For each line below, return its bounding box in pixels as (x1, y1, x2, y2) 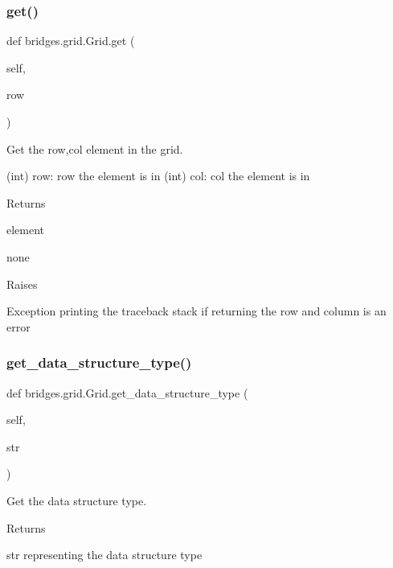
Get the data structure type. (6, 492, 147, 508)
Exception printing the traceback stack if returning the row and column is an (6, 303, 387, 319)
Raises (6, 275, 38, 292)
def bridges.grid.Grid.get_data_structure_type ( (6, 384, 248, 401)
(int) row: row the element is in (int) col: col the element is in (6, 167, 310, 184)
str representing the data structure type (6, 546, 203, 563)
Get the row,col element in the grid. (6, 140, 183, 157)
